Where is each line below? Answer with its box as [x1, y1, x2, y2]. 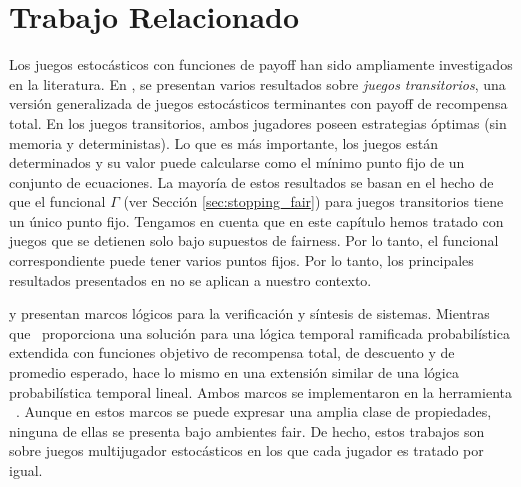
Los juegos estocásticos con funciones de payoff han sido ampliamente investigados [9, 54, 513, 75]
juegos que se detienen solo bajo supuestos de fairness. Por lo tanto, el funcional [9, 230, 499, 251]
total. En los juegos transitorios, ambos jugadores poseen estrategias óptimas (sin [9, 112, 507, 133]
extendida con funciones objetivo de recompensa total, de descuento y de [9, 342, 455, 363]
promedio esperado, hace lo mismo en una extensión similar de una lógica [9, 362, 459, 383]
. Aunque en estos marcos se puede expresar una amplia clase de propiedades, [16, 401, 492, 422]
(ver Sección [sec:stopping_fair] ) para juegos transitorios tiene [123, 191, 504, 212]
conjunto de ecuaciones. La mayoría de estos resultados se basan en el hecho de [9, 171, 494, 192]
